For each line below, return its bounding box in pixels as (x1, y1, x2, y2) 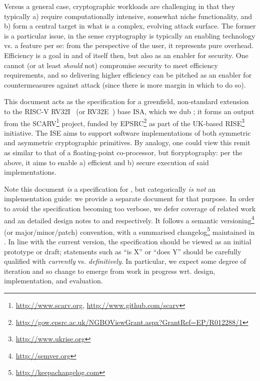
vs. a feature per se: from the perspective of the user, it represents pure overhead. (4, 40, 253, 51)
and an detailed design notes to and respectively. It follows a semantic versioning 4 (4, 213, 254, 225)
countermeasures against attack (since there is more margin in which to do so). (4, 79, 246, 90)
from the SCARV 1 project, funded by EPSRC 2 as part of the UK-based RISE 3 (4, 116, 245, 128)
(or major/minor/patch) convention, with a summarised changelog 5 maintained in (4, 225, 255, 237)
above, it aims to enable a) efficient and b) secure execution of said (4, 157, 209, 167)
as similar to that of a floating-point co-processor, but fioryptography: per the (4, 147, 242, 157)
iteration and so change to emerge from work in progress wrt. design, (4, 265, 215, 276)
